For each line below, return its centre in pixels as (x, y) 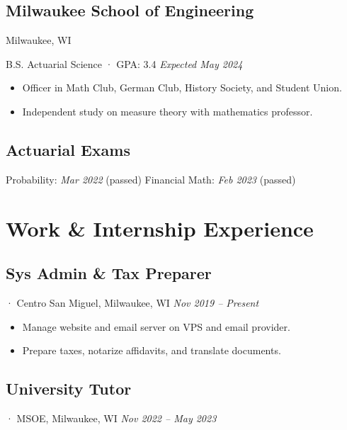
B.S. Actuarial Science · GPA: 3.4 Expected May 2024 (124, 63)
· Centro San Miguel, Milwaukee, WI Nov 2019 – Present (132, 302)
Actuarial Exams (68, 149)
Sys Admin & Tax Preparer (109, 273)
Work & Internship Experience (160, 228)
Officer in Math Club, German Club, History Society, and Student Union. (182, 87)
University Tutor (69, 389)
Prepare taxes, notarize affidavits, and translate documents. (152, 350)
